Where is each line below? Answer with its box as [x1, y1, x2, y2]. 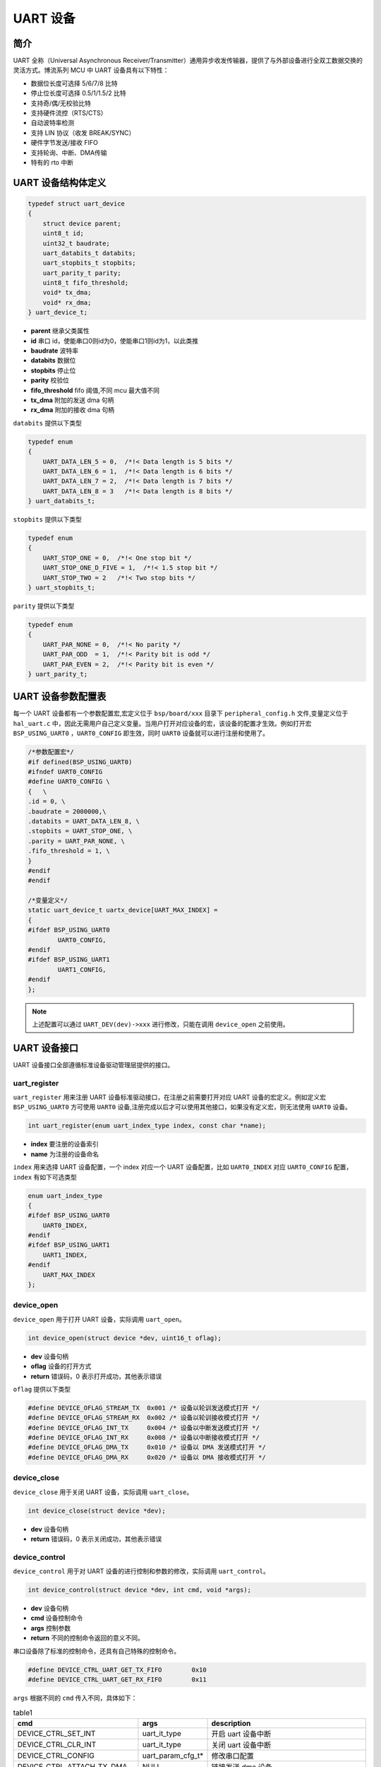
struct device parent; [42, 219, 121, 228]
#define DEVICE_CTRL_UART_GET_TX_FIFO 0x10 [28, 1665, 207, 1674]
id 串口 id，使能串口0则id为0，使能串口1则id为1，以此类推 [30, 336, 199, 345]
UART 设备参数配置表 [13, 691, 107, 703]
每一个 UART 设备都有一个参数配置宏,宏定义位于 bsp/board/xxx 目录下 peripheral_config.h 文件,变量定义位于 [13, 709, 349, 717]
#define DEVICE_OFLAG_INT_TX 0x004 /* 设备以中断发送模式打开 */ [28, 1423, 260, 1431]
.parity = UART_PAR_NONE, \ [28, 837, 125, 845]
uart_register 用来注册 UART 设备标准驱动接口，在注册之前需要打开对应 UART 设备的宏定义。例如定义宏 [13, 1093, 326, 1101]
